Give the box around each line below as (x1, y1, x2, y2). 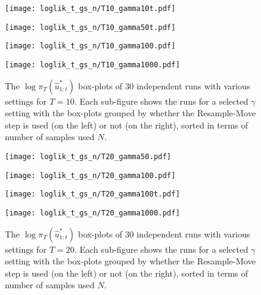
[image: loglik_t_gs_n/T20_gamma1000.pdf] (5, 208, 180, 217)
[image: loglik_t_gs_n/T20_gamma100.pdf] (5, 171, 176, 180)
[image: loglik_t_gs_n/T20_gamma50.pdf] (5, 152, 172, 161)
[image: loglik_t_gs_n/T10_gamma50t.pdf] (5, 23, 176, 32)
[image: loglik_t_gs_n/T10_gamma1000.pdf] (5, 60, 180, 69)
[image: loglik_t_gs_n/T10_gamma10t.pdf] (5, 4, 176, 13)
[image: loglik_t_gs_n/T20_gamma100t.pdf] (5, 190, 180, 199)
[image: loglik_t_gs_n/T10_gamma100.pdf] (5, 42, 176, 51)
